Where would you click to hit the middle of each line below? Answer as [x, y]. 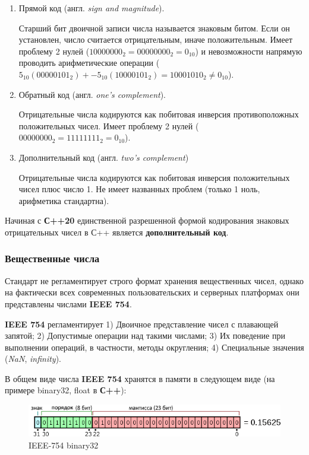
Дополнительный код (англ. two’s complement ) [104, 157]
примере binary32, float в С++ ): [66, 390]
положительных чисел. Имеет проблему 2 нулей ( [109, 125]
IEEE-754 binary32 [64, 445]
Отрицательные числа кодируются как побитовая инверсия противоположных [159, 114]
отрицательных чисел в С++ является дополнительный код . [117, 232]
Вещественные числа [52, 258]
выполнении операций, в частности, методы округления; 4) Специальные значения [154, 347]
